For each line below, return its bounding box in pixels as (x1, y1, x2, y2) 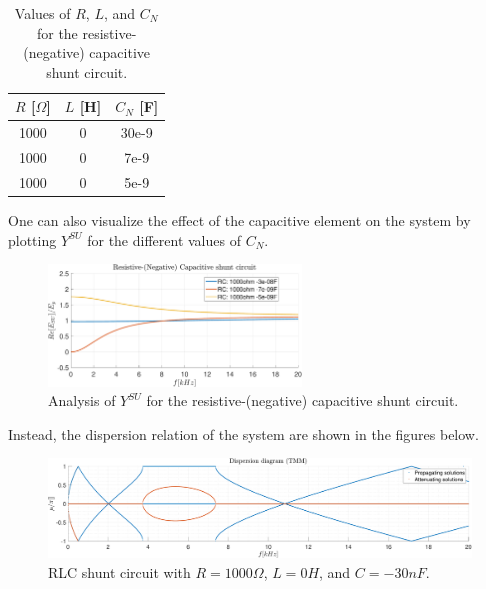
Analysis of (48, 390, 116, 411)
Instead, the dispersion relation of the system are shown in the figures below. (8, 423, 479, 444)
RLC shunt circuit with (48, 561, 191, 582)
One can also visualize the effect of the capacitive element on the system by (8, 210, 471, 230)
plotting (8, 229, 57, 250)
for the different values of (87, 229, 241, 250)
